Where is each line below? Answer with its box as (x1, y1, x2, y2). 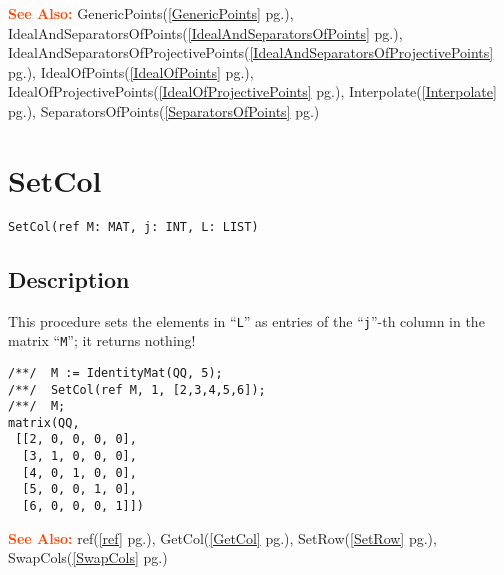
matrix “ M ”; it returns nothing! (8, 330, 196, 351)
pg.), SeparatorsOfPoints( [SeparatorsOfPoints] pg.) (8, 100, 320, 121)
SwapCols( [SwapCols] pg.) (8, 547, 168, 568)
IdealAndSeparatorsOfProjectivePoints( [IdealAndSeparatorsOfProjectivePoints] (8, 42, 494, 63)
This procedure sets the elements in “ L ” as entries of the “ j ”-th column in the (8, 310, 485, 331)
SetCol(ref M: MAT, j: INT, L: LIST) (8, 219, 259, 234)
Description (8, 263, 130, 294)
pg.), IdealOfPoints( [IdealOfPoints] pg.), (8, 61, 254, 82)
